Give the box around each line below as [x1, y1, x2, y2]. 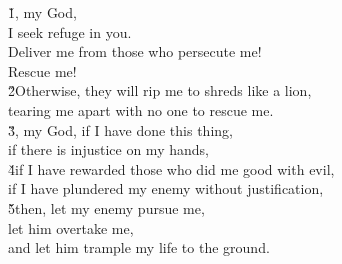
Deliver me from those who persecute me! [8, 41, 262, 62]
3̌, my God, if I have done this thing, [8, 119, 233, 140]
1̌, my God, [8, 2, 77, 22]
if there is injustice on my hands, [8, 139, 209, 160]
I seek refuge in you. [8, 21, 132, 42]
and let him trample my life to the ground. [8, 237, 270, 258]
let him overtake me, [8, 217, 134, 238]
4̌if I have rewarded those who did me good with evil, [8, 158, 335, 179]
